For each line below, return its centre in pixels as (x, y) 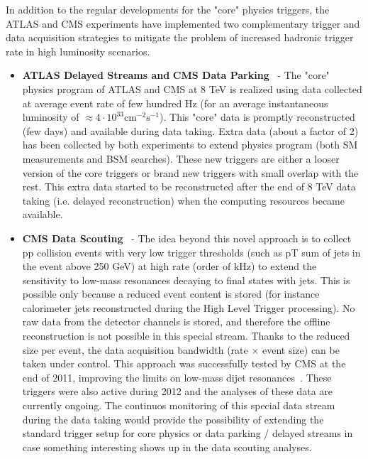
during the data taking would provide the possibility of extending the (173, 419)
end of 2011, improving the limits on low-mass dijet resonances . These (177, 377)
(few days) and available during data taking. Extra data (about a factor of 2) (190, 130)
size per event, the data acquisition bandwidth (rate (135, 349)
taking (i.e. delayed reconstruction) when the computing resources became (183, 200)
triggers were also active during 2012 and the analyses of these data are (178, 391)
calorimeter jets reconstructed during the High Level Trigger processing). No (189, 307)
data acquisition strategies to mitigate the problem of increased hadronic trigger (180, 37)
